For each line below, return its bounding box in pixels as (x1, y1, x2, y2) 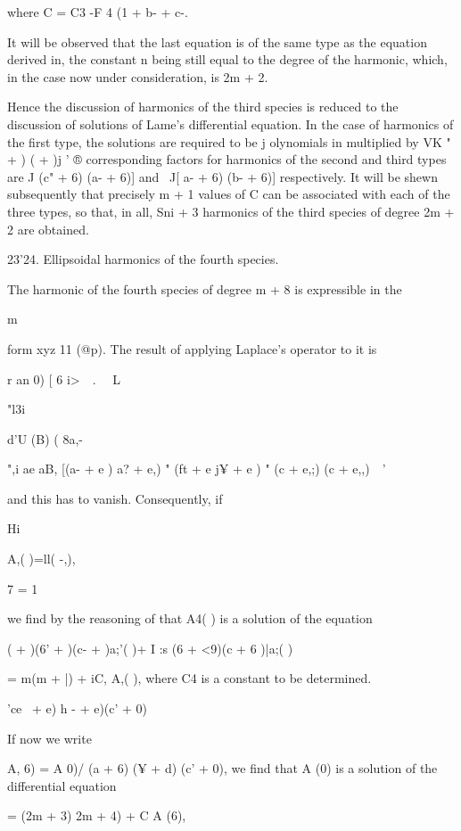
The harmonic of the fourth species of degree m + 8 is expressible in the (7, 279, 402, 298)
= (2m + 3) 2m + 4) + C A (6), (7, 806, 186, 825)
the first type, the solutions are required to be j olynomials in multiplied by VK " (7, 132, 451, 151)
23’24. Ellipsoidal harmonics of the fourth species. (7, 250, 279, 268)
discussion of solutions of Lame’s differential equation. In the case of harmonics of (7, 114, 454, 133)
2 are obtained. (7, 219, 89, 238)
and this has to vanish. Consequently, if (7, 489, 223, 507)
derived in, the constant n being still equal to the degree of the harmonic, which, (7, 50, 448, 69)
